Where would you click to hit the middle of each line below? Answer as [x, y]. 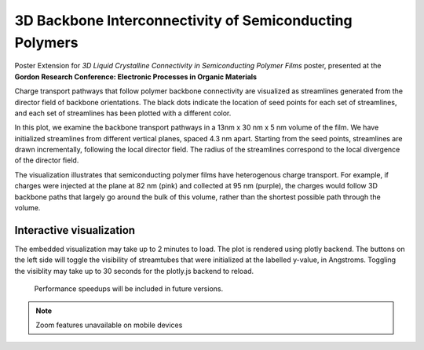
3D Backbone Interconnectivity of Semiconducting [183, 20]
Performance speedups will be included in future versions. [129, 289]
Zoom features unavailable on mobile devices [109, 325]
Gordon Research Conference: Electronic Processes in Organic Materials [136, 77]
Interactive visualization [75, 230]
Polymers [46, 42]
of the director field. [47, 160]
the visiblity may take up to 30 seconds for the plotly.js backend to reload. [134, 271]
